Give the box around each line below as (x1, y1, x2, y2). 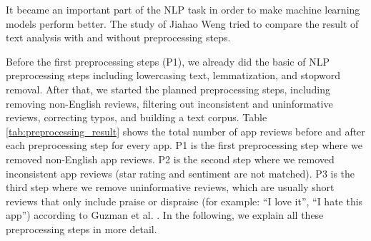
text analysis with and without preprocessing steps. (6, 30, 231, 45)
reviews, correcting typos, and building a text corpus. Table (6, 110, 267, 125)
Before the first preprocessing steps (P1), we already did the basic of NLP (6, 53, 330, 68)
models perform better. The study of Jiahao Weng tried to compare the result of (6, 16, 359, 31)
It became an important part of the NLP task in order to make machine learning (6, 2, 360, 16)
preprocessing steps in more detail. (6, 221, 157, 236)
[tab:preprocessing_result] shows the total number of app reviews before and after (6, 123, 365, 138)
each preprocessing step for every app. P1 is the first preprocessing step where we (6, 138, 362, 153)
